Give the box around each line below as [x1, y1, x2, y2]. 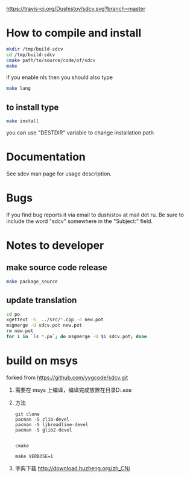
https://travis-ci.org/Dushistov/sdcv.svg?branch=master [6, 5, 146, 12]
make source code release [6, 262, 107, 273]
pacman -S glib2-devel [14, 427, 72, 433]
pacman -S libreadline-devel [14, 421, 89, 427]
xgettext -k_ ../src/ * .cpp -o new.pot [6, 316, 104, 323]
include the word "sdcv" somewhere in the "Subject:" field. [6, 217, 153, 225]
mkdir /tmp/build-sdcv [6, 46, 63, 52]
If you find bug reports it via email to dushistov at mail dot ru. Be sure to [6, 211, 184, 218]
